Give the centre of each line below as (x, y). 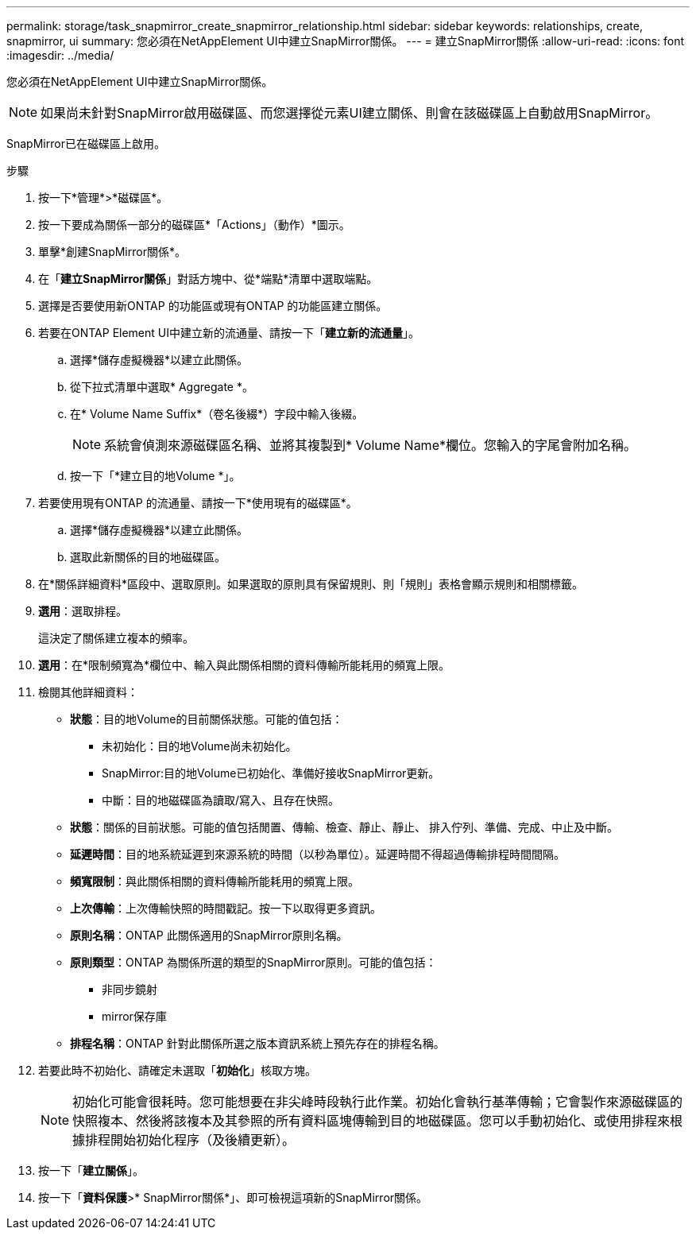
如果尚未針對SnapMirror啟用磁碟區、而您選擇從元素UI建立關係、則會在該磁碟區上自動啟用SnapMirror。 (350, 113)
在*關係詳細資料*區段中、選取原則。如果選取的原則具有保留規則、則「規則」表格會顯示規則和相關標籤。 (311, 584)
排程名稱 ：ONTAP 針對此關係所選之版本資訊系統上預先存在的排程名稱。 (257, 1043)
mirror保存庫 (134, 1016)
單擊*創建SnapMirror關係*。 (112, 252)
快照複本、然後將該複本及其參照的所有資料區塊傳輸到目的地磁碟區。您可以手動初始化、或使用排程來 (371, 1121)
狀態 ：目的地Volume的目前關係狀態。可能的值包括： (207, 719)
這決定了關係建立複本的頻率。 (116, 638)
